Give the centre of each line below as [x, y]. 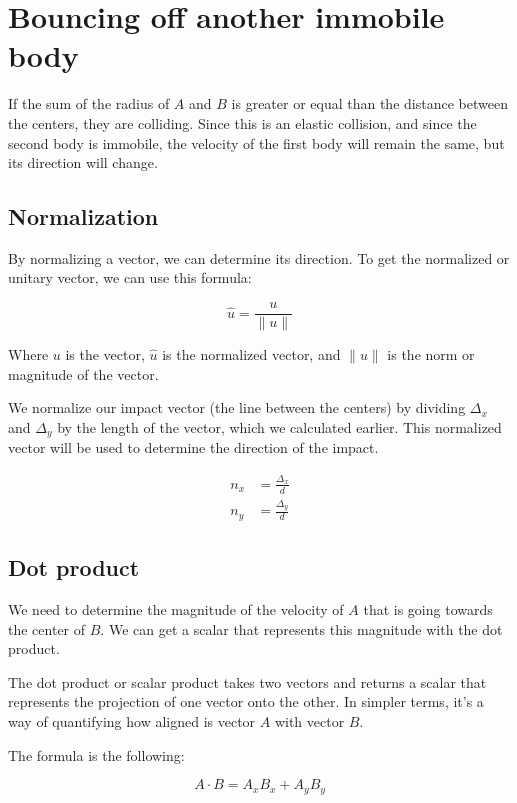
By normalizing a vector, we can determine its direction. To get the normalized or [259, 257]
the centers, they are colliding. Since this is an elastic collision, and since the [242, 122]
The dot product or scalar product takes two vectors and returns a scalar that [247, 681]
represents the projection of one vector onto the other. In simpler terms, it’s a [246, 701]
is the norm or [431, 354]
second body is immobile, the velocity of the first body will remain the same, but [256, 142]
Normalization [83, 216]
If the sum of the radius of [89, 103]
